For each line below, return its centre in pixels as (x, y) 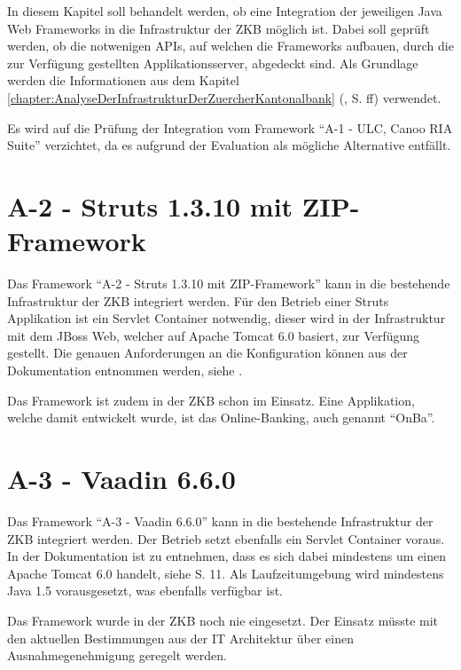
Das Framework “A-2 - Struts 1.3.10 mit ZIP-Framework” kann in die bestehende (229, 284)
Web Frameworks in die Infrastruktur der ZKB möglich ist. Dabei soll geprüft (219, 28)
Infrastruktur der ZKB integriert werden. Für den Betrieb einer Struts (198, 300)
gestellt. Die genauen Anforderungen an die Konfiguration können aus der (207, 353)
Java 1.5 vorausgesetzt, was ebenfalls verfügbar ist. (145, 591)
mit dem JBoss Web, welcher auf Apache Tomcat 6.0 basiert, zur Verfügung (214, 335)
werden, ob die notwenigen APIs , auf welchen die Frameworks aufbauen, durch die (230, 46)
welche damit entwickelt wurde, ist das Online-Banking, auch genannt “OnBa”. (221, 418)
